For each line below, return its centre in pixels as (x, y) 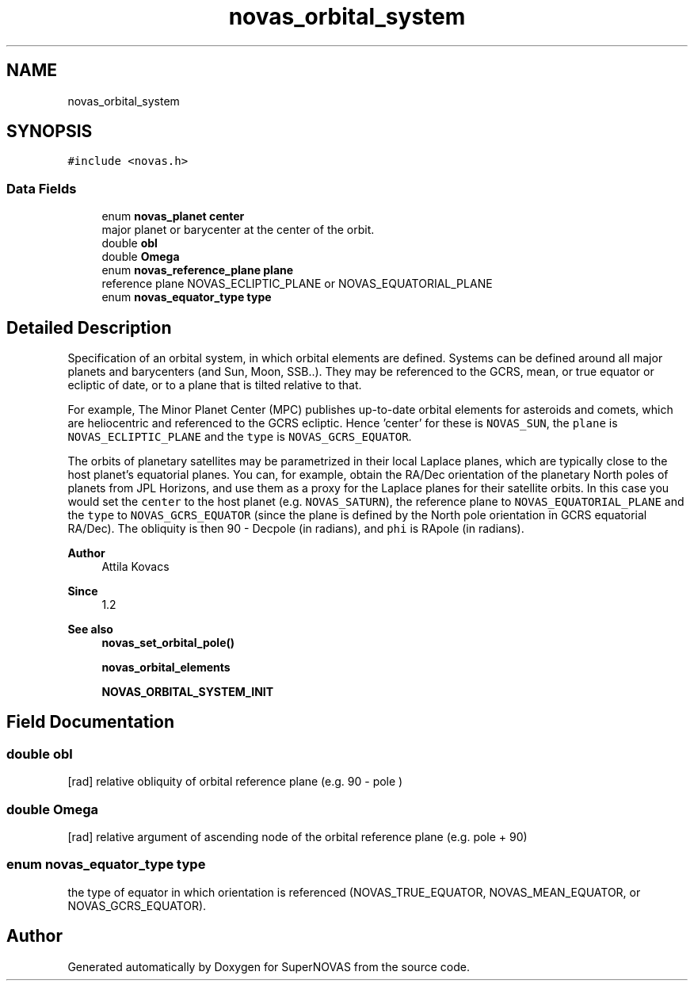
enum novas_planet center (173, 216)
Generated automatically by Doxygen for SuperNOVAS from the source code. (269, 966)
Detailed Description (89, 327)
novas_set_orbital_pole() (168, 643)
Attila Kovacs (135, 567)
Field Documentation (90, 722)
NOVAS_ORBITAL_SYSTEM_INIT (188, 692)
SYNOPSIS (50, 132)
